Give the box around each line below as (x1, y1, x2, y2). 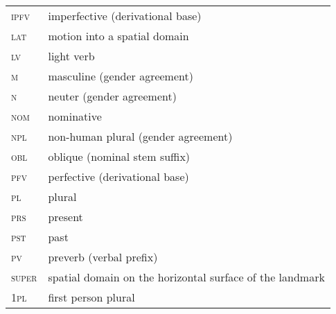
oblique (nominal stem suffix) (48, 148, 191, 164)
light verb (48, 48, 95, 64)
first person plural (48, 289, 135, 305)
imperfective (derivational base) (48, 8, 202, 24)
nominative (48, 108, 102, 124)
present (48, 209, 83, 225)
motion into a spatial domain (48, 28, 189, 44)
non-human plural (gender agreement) (48, 128, 233, 144)
